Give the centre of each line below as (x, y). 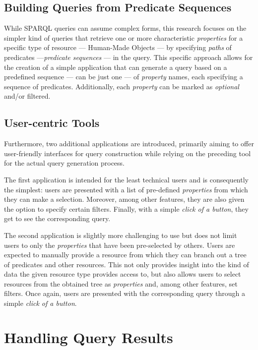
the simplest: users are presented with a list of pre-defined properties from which (126, 189)
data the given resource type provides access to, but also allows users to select (123, 274)
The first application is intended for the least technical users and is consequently (126, 179)
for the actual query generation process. (64, 163)
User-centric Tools (52, 123)
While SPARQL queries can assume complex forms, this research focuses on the (125, 28)
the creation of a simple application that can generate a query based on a (116, 67)
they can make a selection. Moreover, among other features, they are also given (124, 199)
